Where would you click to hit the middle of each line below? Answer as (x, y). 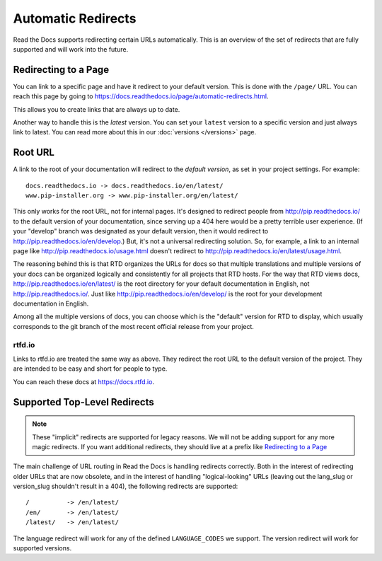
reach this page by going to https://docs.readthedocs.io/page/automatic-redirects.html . (141, 96)
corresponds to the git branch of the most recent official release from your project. (134, 326)
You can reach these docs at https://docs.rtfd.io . (84, 381)
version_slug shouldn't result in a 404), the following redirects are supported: (126, 486)
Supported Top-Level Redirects (84, 402)
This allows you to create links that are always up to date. (97, 109)
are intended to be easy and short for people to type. (90, 369)
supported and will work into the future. (71, 49)
